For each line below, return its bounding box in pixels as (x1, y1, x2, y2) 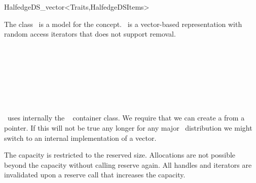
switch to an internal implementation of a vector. (4, 132, 157, 143)
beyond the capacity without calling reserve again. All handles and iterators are (4, 159, 252, 170)
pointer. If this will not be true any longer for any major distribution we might (4, 122, 252, 133)
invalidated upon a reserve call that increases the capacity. (4, 169, 186, 180)
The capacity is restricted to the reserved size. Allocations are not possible (4, 149, 236, 160)
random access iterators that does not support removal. (4, 28, 176, 39)
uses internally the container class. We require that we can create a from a (7, 112, 245, 123)
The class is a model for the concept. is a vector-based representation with (4, 18, 242, 29)
